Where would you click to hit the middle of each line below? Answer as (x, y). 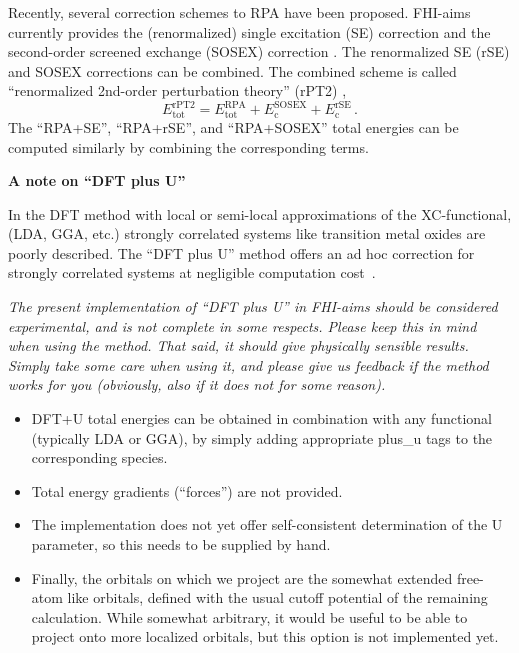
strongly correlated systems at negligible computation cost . (192, 272)
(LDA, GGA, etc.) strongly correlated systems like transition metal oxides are (247, 233)
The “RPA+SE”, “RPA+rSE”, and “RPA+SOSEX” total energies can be (233, 126)
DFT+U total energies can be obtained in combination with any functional (262, 418)
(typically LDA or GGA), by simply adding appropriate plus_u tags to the (262, 437)
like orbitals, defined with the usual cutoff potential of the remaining (277, 597)
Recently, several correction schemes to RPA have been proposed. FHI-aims (239, 12)
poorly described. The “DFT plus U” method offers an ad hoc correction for (241, 252)
